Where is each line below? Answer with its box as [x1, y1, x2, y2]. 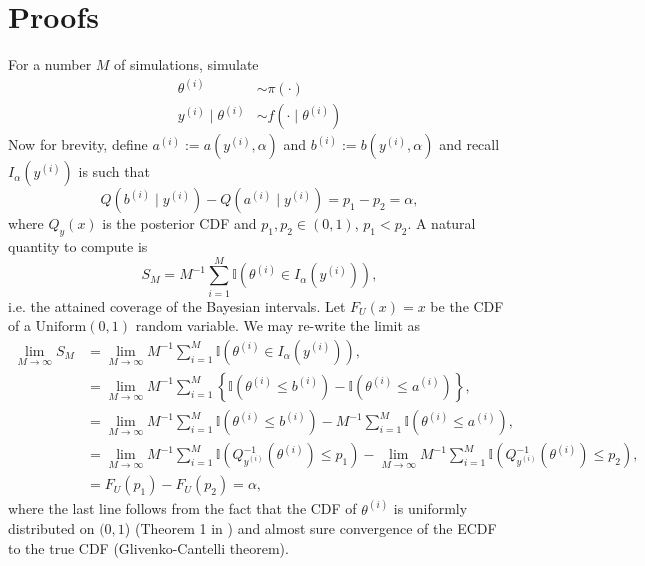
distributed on [8, 518, 95, 539]
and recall [439, 134, 500, 155]
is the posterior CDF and [102, 213, 257, 234]
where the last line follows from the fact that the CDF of [8, 498, 357, 519]
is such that [78, 161, 150, 182]
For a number [8, 54, 92, 75]
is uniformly [393, 498, 468, 519]
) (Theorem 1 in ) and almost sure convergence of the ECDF [124, 518, 497, 539]
